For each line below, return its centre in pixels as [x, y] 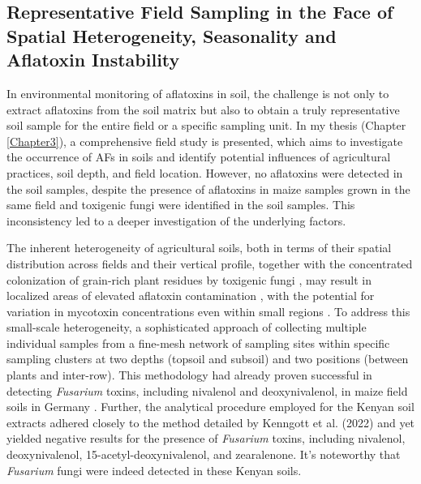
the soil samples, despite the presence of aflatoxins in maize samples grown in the [208, 188]
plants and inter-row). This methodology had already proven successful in [189, 375]
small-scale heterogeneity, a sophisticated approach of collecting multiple [187, 327]
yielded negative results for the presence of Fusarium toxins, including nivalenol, [206, 438]
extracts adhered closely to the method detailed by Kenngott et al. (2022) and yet [211, 422]
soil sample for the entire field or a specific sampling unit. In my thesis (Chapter [206, 125]
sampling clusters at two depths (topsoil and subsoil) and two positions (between [208, 359]
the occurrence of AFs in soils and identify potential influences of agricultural [199, 157]
